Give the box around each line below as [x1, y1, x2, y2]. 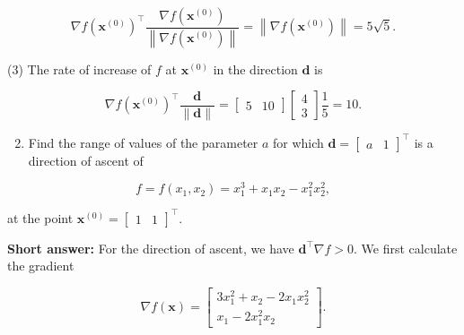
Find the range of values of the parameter [28, 133, 258, 151]
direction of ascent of [28, 150, 144, 169]
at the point [7, 208, 74, 227]
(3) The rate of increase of [7, 59, 152, 78]
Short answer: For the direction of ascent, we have [7, 238, 294, 257]
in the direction [213, 59, 298, 78]
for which [273, 133, 324, 151]
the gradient [7, 256, 74, 275]
